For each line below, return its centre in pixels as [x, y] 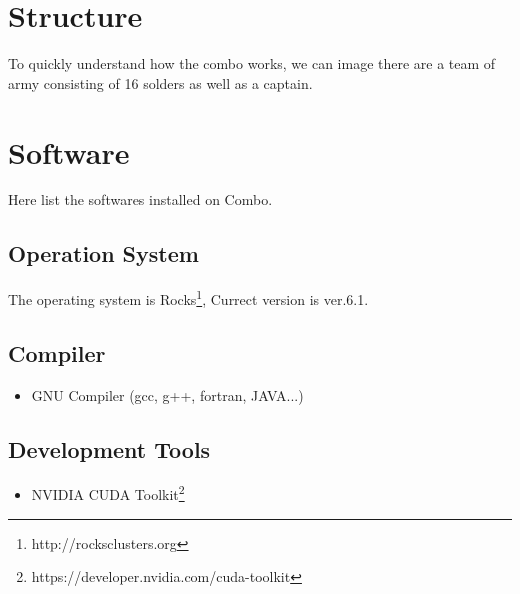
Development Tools [109, 448]
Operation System [103, 253]
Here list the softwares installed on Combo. [140, 199]
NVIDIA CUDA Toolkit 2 [108, 493]
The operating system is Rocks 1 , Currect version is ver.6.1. [188, 297]
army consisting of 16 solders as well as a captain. [160, 82]
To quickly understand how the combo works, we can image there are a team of [252, 63]
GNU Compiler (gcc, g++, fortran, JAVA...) [167, 394]
